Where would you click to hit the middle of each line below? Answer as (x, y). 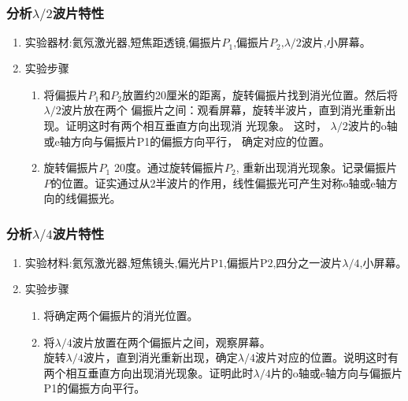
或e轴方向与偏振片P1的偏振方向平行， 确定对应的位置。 (187, 141)
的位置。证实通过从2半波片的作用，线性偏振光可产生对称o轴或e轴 (219, 182)
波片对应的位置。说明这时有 (326, 357)
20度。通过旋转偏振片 (169, 167)
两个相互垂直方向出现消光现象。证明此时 (148, 372)
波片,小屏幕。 (336, 44)
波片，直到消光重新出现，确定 (160, 357)
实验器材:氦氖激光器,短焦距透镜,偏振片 (123, 44)
